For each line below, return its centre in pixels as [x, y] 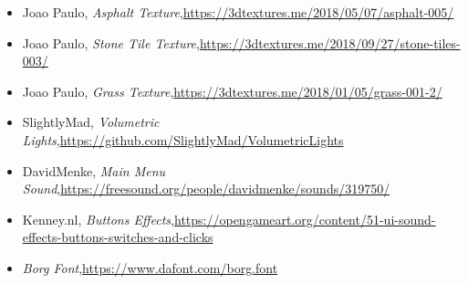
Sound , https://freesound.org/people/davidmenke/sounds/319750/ [206, 189]
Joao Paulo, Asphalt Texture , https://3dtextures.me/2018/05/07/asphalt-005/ [238, 12]
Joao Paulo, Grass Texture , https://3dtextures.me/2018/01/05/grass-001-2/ [232, 91]
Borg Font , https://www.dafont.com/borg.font [150, 267]
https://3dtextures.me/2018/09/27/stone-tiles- [330, 42]
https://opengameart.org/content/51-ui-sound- [305, 219]
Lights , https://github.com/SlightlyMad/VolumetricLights [183, 139]
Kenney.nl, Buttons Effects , [98, 219]
